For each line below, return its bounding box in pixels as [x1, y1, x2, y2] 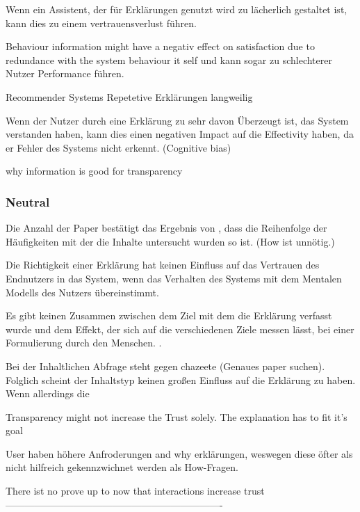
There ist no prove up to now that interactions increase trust [6, 483, 265, 498]
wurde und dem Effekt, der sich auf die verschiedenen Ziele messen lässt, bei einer [6, 321, 354, 336]
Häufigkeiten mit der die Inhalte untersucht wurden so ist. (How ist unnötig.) [6, 234, 335, 248]
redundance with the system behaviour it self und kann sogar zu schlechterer [6, 52, 332, 67]
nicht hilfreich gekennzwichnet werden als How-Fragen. [6, 460, 238, 474]
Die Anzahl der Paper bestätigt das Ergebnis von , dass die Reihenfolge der [6, 221, 327, 235]
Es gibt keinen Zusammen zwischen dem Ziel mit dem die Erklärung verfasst [6, 308, 332, 323]
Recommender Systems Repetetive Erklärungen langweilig [6, 89, 253, 104]
